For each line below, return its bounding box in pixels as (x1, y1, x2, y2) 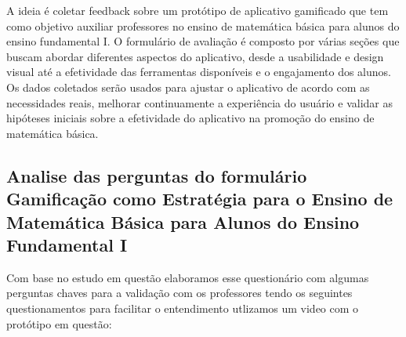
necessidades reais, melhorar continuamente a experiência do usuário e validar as (6, 94, 393, 111)
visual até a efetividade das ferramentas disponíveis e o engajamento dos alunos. (6, 63, 391, 80)
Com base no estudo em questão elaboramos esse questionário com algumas (6, 269, 369, 285)
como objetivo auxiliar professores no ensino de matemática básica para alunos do (6, 17, 400, 34)
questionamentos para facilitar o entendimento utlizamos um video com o (6, 299, 359, 316)
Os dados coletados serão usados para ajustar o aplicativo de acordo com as (6, 78, 370, 95)
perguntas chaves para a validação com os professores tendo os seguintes (6, 284, 353, 301)
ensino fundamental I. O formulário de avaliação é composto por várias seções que (6, 33, 400, 49)
